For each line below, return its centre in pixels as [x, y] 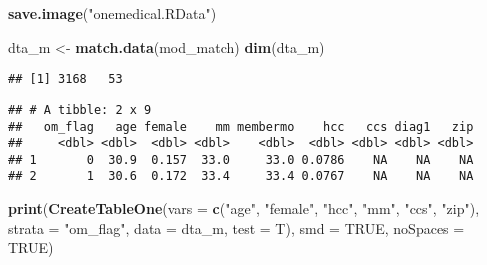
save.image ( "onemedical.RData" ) [112, 13]
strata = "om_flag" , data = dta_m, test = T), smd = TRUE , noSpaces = [236, 227]
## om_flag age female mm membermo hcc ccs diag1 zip [241, 126]
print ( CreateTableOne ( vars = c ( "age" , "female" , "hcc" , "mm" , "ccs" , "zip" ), [244, 208]
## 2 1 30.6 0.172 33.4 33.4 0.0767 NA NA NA [241, 176]
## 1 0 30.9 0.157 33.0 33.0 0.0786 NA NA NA [241, 159]
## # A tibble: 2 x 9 [80, 109]
